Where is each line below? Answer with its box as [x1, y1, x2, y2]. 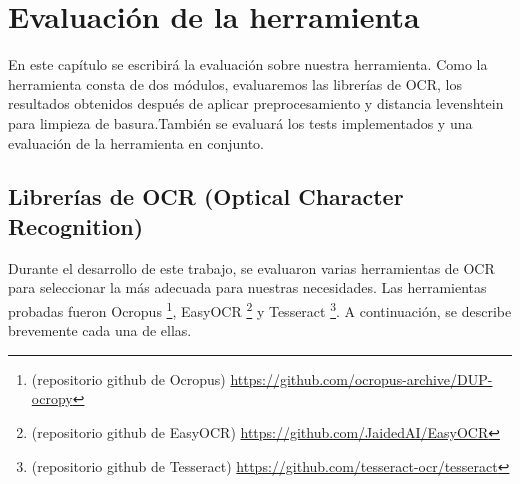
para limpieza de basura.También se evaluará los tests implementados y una [8, 112, 473, 133]
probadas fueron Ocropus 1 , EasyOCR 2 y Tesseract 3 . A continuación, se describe [8, 297, 512, 321]
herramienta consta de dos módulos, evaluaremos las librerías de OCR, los [8, 73, 462, 94]
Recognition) [8, 210, 144, 241]
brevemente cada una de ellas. [8, 320, 192, 341]
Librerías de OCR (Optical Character [8, 181, 404, 212]
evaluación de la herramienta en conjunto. [8, 132, 264, 153]
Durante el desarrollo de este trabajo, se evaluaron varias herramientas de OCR [8, 257, 495, 278]
